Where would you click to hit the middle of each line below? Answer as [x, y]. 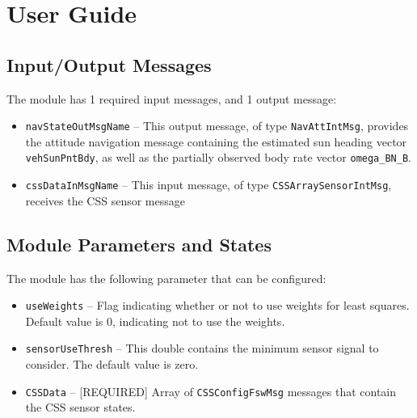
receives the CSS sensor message [105, 200]
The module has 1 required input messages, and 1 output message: [172, 98]
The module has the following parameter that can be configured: [166, 278]
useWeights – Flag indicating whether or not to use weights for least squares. [217, 305]
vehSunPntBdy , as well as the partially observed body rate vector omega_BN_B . [218, 157]
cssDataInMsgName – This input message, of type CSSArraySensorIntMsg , [208, 185]
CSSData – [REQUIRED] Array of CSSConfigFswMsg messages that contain [211, 391]
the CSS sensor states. [80, 407]
